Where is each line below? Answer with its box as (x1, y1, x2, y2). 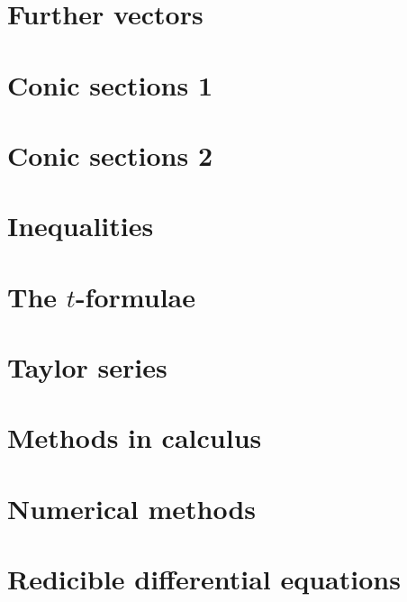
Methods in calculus (7, 419, 262, 456)
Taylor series (7, 349, 167, 386)
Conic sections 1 (7, 66, 213, 103)
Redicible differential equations (7, 561, 401, 597)
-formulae (75, 278, 195, 315)
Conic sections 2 (7, 136, 213, 173)
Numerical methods (7, 489, 257, 526)
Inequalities (7, 207, 154, 244)
